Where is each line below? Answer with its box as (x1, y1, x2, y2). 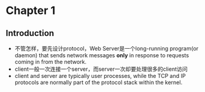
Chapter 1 (6, 4, 56, 18)
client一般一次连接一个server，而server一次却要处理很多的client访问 (14, 65, 188, 73)
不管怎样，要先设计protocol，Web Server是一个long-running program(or (14, 45, 199, 52)
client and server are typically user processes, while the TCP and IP (14, 73, 186, 79)
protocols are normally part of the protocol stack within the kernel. (14, 79, 182, 86)
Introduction (6, 28, 55, 38)
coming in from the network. (14, 58, 87, 65)
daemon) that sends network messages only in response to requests (14, 52, 190, 58)
